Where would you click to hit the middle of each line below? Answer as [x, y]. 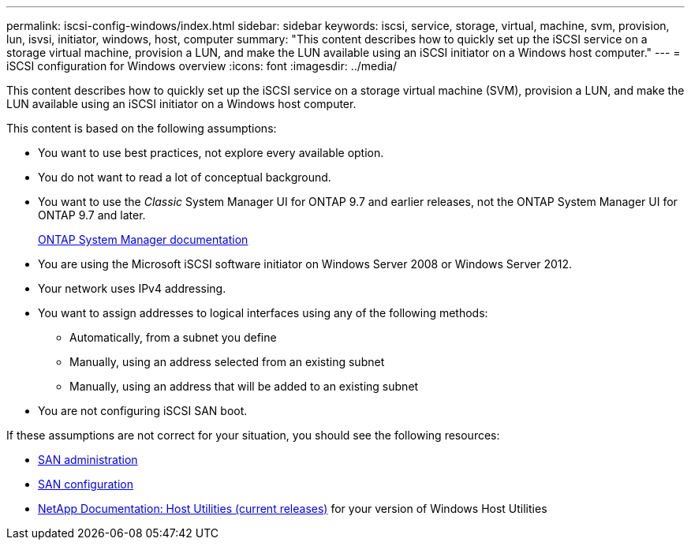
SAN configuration [86, 484]
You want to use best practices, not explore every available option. [211, 153]
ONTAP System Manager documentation [143, 239]
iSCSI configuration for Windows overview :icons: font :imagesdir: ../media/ [202, 66]
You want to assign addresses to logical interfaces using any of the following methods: [263, 313]
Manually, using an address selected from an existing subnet [227, 362]
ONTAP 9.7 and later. [92, 215]
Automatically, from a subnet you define [173, 337]
